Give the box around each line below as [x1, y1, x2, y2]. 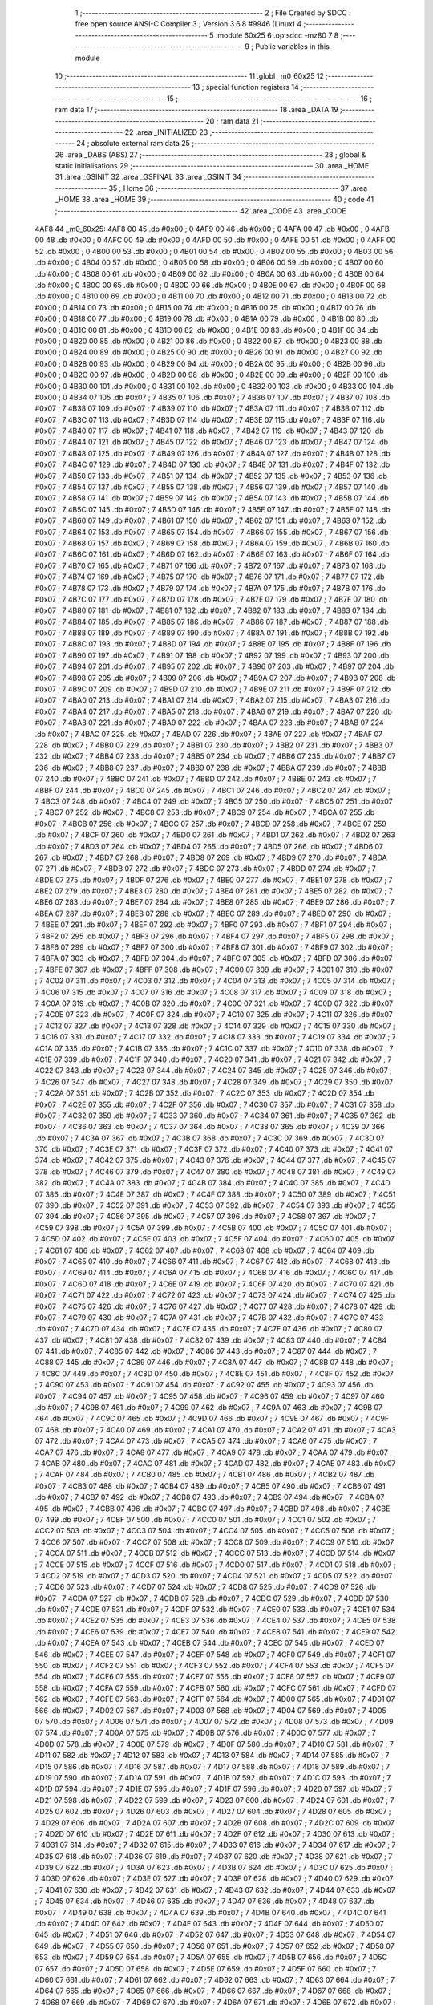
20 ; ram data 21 [205, 116, 260, 126]
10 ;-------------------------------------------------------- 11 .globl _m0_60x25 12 [55, 71, 325, 80]
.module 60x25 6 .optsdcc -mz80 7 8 [215, 30, 339, 40]
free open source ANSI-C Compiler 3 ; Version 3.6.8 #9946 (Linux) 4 [75, 19, 302, 29]
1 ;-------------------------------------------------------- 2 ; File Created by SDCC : [75, 8, 352, 18]
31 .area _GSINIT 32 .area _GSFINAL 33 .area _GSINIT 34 [55, 172, 242, 182]
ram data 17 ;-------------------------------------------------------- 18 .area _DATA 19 [55, 105, 338, 115]
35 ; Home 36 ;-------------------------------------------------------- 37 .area [108, 183, 368, 192]
